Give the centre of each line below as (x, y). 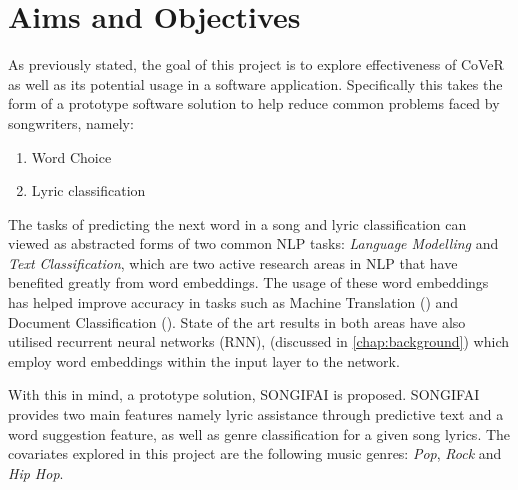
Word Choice (71, 156)
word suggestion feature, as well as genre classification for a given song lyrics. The (259, 433)
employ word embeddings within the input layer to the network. (204, 360)
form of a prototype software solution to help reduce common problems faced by (254, 103)
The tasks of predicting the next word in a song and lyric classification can (237, 223)
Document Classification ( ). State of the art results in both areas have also (237, 321)
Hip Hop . (36, 472)
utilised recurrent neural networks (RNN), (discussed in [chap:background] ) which (258, 341)
